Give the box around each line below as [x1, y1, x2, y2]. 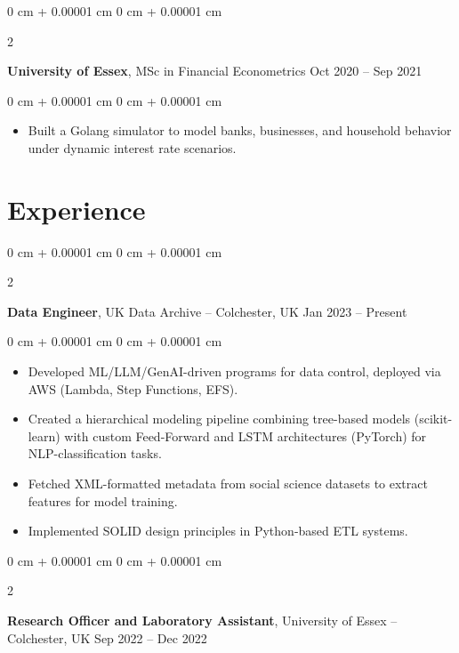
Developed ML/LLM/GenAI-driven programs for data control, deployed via [28, 362, 441, 381]
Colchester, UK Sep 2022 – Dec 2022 [7, 628, 207, 647]
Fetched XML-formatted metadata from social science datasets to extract [28, 474, 428, 493]
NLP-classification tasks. [28, 444, 162, 463]
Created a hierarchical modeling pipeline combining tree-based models [28, 409, 411, 428]
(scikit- [414, 409, 453, 428]
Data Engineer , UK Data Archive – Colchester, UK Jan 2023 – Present [7, 302, 407, 320]
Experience [7, 190, 146, 227]
